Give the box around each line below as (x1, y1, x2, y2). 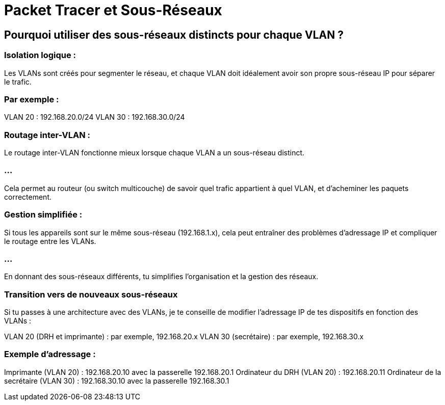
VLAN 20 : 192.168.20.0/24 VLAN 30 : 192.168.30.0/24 (4, 113, 185, 122)
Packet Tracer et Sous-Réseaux (4, 2, 222, 19)
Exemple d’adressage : (4, 349, 96, 360)
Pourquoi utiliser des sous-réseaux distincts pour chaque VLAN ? (4, 28, 344, 41)
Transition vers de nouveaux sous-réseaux (4, 289, 178, 300)
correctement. (4, 192, 51, 201)
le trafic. (4, 77, 32, 86)
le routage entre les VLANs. (4, 236, 96, 246)
